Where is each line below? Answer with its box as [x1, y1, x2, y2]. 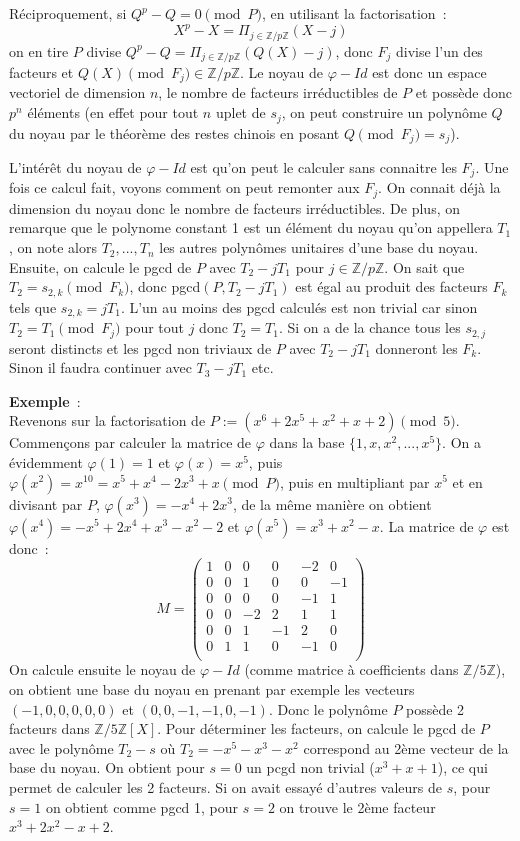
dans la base [269, 432, 345, 453]
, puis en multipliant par [280, 471, 430, 492]
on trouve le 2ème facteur [279, 796, 436, 817]
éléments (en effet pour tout [27, 102, 199, 123]
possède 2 [406, 698, 465, 719]
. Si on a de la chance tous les [278, 317, 461, 338]
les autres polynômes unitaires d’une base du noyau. [159, 237, 479, 258]
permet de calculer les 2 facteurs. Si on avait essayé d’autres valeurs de [9, 777, 443, 797]
